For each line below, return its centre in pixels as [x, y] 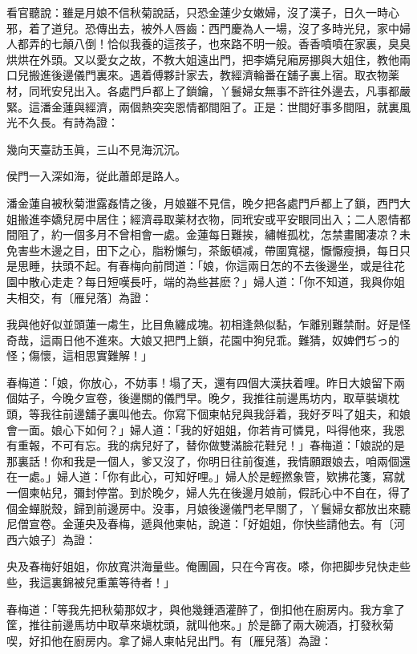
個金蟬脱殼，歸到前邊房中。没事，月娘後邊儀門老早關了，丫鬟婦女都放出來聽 [208, 508]
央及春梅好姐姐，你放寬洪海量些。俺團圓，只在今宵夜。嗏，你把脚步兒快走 [203, 566]
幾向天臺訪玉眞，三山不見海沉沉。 [96, 149]
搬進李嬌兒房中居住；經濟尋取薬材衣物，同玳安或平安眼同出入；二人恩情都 [214, 218]
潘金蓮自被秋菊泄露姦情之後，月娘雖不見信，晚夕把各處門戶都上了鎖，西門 [203, 202]
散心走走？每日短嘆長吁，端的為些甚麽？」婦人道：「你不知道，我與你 [211, 281]
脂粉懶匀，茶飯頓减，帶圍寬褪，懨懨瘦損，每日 [275, 250]
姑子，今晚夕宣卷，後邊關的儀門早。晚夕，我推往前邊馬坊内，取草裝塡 [202, 398]
